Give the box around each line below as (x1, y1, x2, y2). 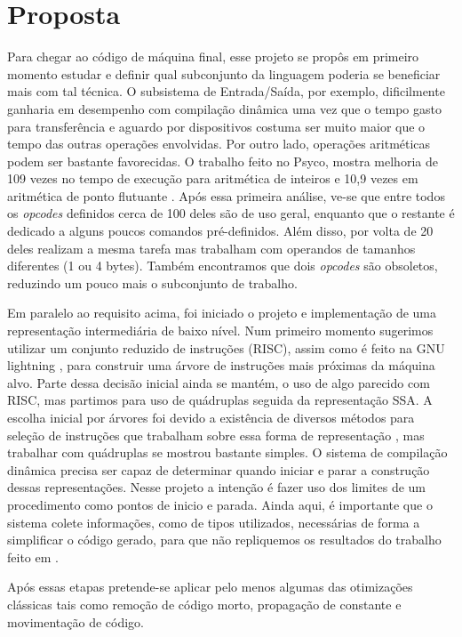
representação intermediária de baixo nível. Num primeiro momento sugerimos (7, 321, 434, 340)
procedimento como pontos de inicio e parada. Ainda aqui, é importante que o (7, 495, 433, 513)
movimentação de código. (7, 612, 144, 631)
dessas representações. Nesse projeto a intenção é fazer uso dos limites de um (7, 478, 426, 496)
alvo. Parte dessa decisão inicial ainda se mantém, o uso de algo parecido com (7, 373, 430, 391)
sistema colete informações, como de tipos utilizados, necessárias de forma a (7, 512, 420, 531)
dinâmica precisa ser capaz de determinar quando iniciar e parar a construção (7, 460, 430, 479)
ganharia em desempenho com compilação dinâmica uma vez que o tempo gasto (7, 99, 442, 117)
